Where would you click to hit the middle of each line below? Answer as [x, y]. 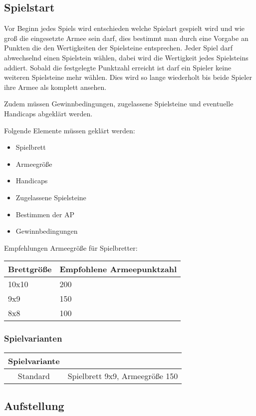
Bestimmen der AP [45, 214]
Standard [34, 376]
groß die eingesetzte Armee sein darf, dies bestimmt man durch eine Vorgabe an [126, 38]
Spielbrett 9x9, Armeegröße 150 [123, 376]
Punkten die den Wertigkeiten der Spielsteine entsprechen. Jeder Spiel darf [119, 48]
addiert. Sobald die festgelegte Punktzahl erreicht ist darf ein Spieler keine [118, 67]
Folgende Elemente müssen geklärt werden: [70, 130]
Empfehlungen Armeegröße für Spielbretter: [71, 247]
